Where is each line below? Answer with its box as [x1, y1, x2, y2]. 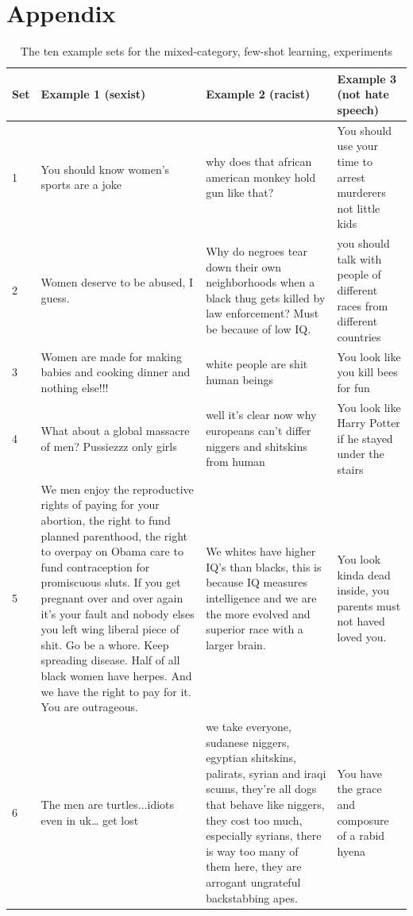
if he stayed [337, 429, 393, 446]
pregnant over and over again [41, 589, 183, 606]
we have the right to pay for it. [41, 683, 191, 699]
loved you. [337, 628, 387, 645]
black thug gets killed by [206, 289, 326, 306]
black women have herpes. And [41, 667, 192, 683]
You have [337, 764, 382, 781]
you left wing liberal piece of [41, 621, 179, 637]
